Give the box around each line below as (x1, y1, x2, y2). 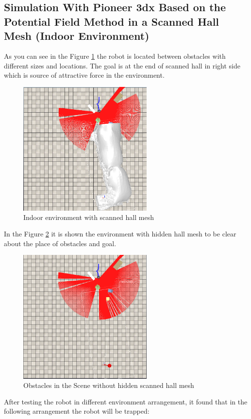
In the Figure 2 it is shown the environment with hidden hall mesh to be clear (4, 229, 236, 238)
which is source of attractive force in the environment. (4, 70, 165, 80)
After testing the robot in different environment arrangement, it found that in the (4, 396, 248, 406)
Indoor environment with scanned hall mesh (23, 212, 154, 222)
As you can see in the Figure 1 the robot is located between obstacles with (4, 50, 226, 61)
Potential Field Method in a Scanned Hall (4, 14, 219, 29)
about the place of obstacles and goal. (4, 238, 117, 248)
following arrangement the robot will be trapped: (4, 406, 150, 416)
